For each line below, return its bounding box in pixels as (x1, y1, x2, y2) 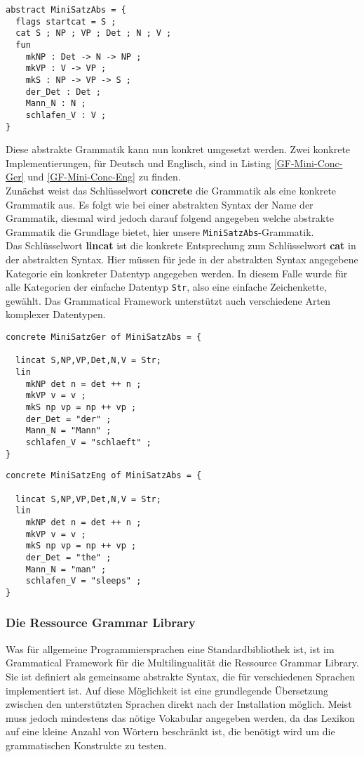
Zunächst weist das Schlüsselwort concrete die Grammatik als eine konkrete (6, 183, 337, 197)
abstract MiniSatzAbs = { (6, 5, 126, 15)
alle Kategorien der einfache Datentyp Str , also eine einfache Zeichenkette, (6, 279, 327, 294)
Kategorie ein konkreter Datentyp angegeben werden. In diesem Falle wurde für (6, 265, 348, 280)
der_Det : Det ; (25, 86, 102, 97)
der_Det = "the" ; (25, 552, 112, 562)
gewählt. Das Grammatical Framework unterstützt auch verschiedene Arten (6, 293, 330, 308)
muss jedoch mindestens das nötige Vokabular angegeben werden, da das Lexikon (6, 710, 355, 725)
